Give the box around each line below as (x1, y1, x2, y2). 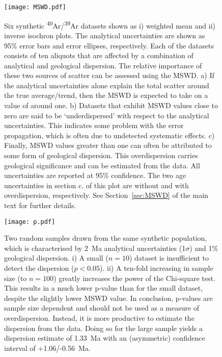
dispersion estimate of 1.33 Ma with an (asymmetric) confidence (4, 333, 205, 343)
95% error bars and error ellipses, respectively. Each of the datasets (4, 40, 214, 50)
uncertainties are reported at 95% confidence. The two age (4, 170, 186, 181)
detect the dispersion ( (4, 263, 74, 273)
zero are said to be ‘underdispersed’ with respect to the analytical (4, 110, 209, 120)
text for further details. (4, 200, 76, 210)
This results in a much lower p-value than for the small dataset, (4, 283, 203, 293)
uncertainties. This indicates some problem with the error (4, 120, 184, 131)
